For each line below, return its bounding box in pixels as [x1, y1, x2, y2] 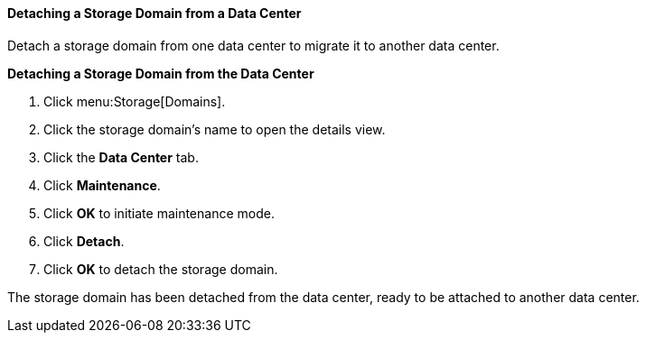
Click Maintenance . [43, 177, 161, 193]
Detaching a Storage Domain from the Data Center [7, 65, 314, 81]
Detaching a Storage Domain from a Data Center [7, 5, 302, 21]
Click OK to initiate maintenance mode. [43, 205, 275, 221]
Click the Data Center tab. [43, 149, 199, 165]
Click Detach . [43, 233, 125, 249]
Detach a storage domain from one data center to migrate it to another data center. [7, 37, 500, 53]
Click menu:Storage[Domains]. [43, 93, 226, 109]
